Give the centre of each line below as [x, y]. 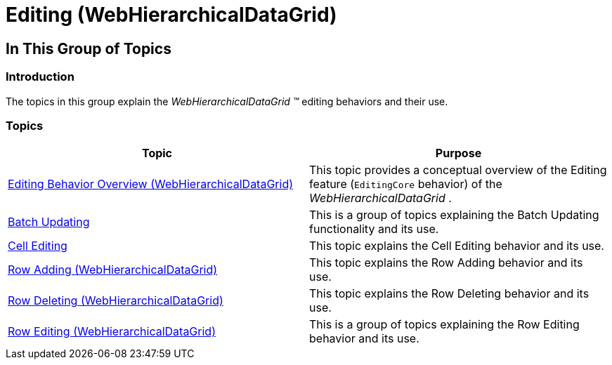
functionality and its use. [374, 229]
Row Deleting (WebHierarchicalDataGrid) [116, 301]
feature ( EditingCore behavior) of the [406, 184]
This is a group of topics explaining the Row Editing [444, 325]
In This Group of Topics [89, 48]
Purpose [458, 153]
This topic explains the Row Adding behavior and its [446, 263]
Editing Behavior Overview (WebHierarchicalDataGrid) [151, 184]
